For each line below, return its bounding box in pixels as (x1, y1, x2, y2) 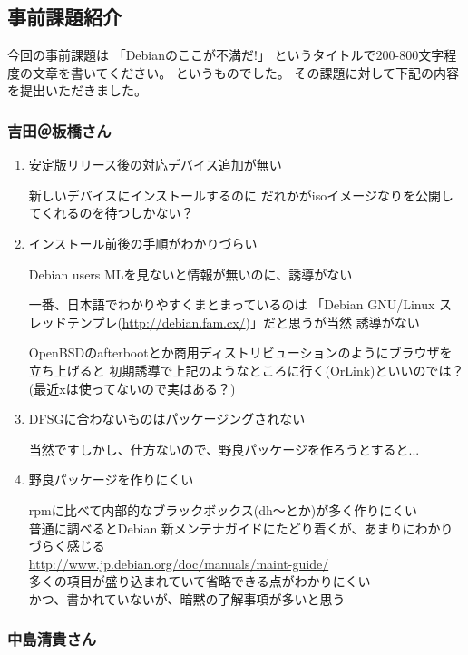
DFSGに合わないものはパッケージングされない (28, 409, 306, 428)
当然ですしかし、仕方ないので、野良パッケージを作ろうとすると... (28, 439, 420, 458)
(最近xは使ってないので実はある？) (28, 378, 236, 397)
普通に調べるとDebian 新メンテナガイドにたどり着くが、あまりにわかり (28, 518, 453, 537)
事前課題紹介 (7, 3, 122, 31)
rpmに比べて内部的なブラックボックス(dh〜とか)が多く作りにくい (28, 500, 417, 519)
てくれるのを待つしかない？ (28, 203, 194, 222)
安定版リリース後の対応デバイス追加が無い (28, 155, 282, 174)
